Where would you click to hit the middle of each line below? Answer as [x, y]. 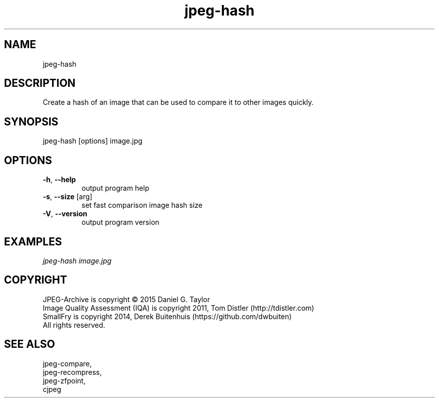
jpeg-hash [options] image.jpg [93, 141]
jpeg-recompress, [72, 372]
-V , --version [65, 214]
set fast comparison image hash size [142, 205]
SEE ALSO [30, 344]
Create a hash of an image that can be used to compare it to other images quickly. [178, 102]
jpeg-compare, [67, 363]
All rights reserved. [74, 325]
